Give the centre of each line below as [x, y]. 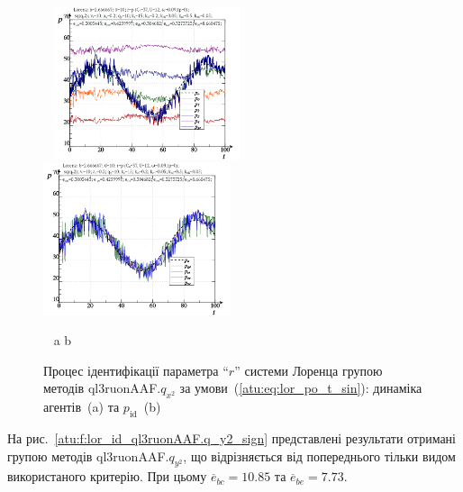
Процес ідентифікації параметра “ [136, 370]
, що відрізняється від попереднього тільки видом [319, 456]
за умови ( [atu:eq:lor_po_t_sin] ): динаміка [301, 388]
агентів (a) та [82, 407]
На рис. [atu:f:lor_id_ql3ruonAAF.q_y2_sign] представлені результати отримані [231, 438]
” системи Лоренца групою [309, 370]
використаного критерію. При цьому [107, 476]
